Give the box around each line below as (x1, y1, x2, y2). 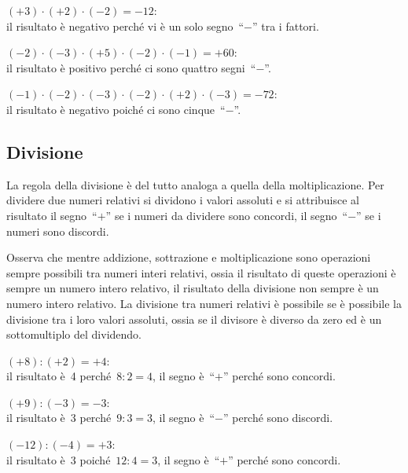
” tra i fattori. (252, 17, 319, 34)
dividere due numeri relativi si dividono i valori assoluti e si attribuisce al (6, 192, 359, 208)
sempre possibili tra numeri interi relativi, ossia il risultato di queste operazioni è (6, 264, 396, 280)
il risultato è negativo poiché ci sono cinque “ (6, 101, 226, 117)
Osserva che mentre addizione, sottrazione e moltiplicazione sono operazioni (6, 249, 371, 266)
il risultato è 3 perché (6, 409, 112, 426)
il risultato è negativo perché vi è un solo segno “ (6, 17, 244, 34)
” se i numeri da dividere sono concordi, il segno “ (105, 207, 348, 223)
